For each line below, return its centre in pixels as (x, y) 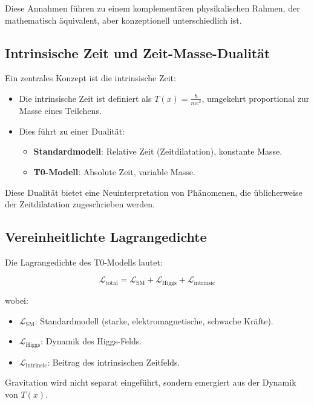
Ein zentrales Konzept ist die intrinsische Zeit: (90, 78)
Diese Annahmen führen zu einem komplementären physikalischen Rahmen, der (152, 8)
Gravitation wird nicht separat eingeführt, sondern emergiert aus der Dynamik (151, 382)
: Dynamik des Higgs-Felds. (91, 341)
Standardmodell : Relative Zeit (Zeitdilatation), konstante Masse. (158, 151)
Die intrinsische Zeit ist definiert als (85, 98)
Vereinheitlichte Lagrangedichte (106, 237)
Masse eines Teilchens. (60, 111)
